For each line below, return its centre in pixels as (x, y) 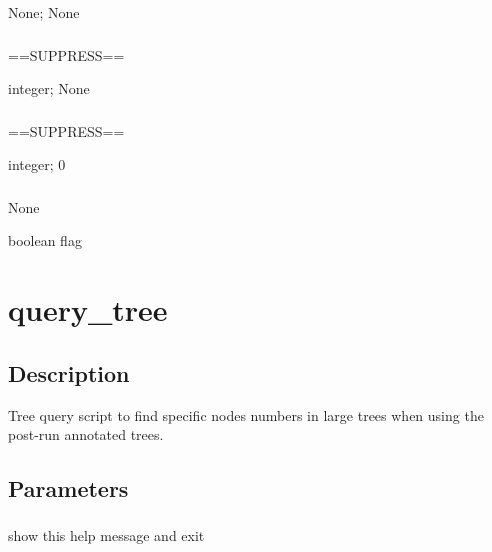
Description (69, 372)
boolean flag (45, 240)
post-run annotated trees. (86, 434)
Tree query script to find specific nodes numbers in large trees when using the (246, 414)
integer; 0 (37, 164)
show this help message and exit (106, 535)
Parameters (68, 488)
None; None (44, 12)
